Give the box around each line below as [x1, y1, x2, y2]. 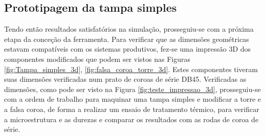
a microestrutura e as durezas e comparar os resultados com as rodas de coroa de [4, 114, 259, 124]
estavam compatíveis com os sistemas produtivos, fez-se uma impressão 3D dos [4, 43, 251, 54]
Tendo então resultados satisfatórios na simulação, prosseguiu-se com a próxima [4, 24, 254, 34]
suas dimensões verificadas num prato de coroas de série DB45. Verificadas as [4, 74, 247, 84]
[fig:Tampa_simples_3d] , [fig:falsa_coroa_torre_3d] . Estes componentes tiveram [4, 63, 258, 74]
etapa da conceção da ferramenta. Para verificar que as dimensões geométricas [4, 33, 249, 44]
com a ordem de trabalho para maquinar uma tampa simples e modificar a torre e [4, 94, 261, 104]
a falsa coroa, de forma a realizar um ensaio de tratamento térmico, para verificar [4, 103, 259, 114]
